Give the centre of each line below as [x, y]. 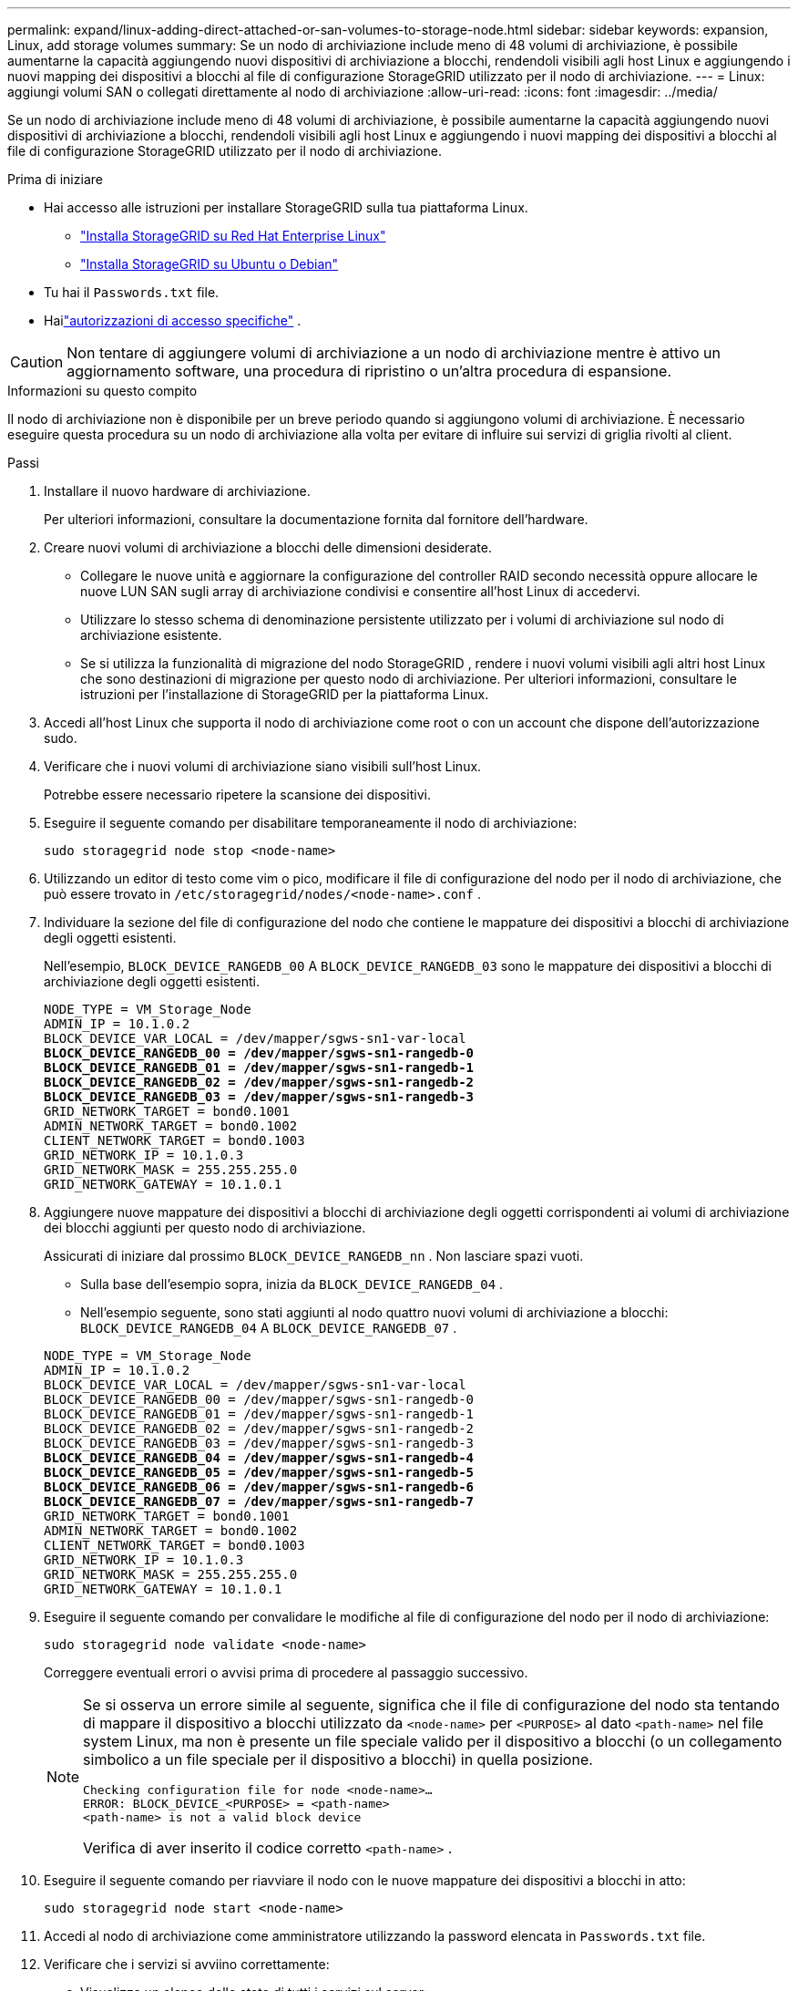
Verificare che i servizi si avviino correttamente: [187, 1964]
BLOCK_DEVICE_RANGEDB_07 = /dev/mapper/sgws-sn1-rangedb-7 [259, 1501]
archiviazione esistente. [151, 635]
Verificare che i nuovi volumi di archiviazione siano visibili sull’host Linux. [263, 766]
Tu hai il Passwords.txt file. [132, 292]
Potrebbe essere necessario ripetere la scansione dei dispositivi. [237, 794]
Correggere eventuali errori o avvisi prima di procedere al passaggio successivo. [286, 1672]
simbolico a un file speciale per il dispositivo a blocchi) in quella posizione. [338, 1759]
